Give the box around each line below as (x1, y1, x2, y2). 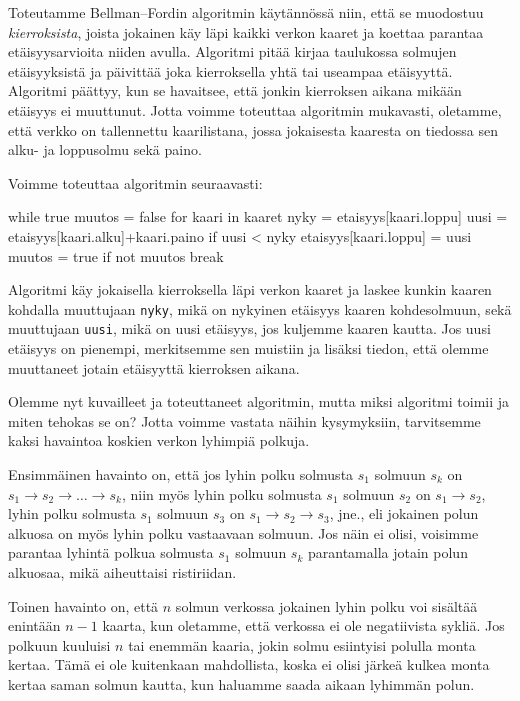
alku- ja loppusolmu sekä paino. (8, 139, 202, 160)
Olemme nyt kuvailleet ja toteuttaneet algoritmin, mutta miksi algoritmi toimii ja (8, 391, 510, 412)
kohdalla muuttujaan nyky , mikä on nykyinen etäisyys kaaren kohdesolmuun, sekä (8, 298, 512, 319)
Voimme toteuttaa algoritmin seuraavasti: (8, 172, 263, 193)
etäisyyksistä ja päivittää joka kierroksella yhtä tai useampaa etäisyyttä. (8, 60, 453, 81)
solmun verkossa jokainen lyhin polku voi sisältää (175, 595, 478, 616)
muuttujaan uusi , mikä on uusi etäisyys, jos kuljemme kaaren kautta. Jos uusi (8, 318, 491, 339)
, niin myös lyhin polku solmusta (121, 483, 322, 504)
